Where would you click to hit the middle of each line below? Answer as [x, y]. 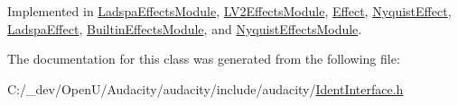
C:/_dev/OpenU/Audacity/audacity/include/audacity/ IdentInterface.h [206, 88]
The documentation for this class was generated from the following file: [204, 59]
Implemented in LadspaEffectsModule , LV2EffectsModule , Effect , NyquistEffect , [229, 11]
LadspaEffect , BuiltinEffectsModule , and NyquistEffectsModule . [185, 28]
